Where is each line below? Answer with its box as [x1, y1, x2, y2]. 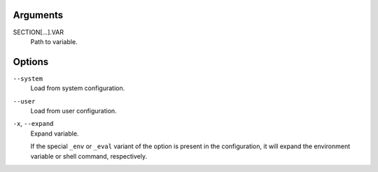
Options [13, 56, 49, 68]
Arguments [13, 9, 64, 21]
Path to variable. [30, 37, 78, 45]
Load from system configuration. [30, 84, 125, 92]
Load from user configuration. [30, 106, 117, 115]
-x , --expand [13, 120, 54, 128]
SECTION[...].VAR [13, 28, 64, 36]
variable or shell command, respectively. [30, 152, 147, 160]
